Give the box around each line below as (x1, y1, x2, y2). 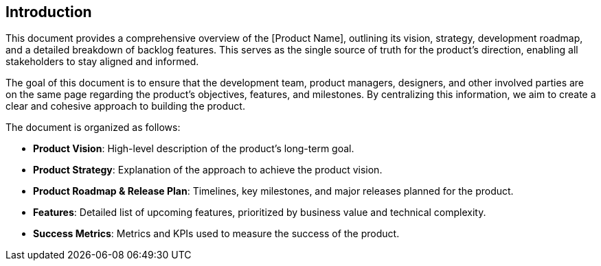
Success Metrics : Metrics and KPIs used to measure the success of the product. (33, 228, 400, 240)
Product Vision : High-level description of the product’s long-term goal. (33, 143, 354, 155)
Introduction (5, 3, 92, 21)
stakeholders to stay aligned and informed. (5, 56, 199, 68)
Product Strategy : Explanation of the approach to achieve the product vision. (33, 164, 383, 176)
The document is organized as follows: (5, 121, 181, 134)
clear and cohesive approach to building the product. (5, 100, 245, 112)
